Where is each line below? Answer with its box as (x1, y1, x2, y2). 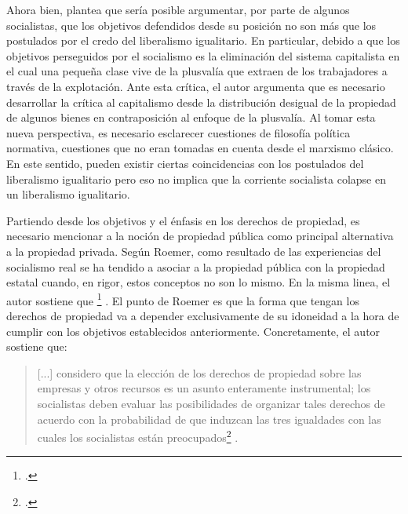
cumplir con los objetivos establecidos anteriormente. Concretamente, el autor (6, 323, 381, 339)
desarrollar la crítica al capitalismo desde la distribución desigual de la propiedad (6, 93, 396, 110)
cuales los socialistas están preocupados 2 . (37, 427, 239, 445)
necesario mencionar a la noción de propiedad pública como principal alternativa (6, 228, 394, 244)
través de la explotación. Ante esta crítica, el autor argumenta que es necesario (6, 78, 385, 94)
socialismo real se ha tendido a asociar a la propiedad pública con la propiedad (6, 258, 385, 275)
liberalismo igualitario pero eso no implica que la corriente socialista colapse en (6, 170, 386, 187)
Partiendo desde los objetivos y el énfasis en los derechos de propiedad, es (6, 212, 360, 228)
